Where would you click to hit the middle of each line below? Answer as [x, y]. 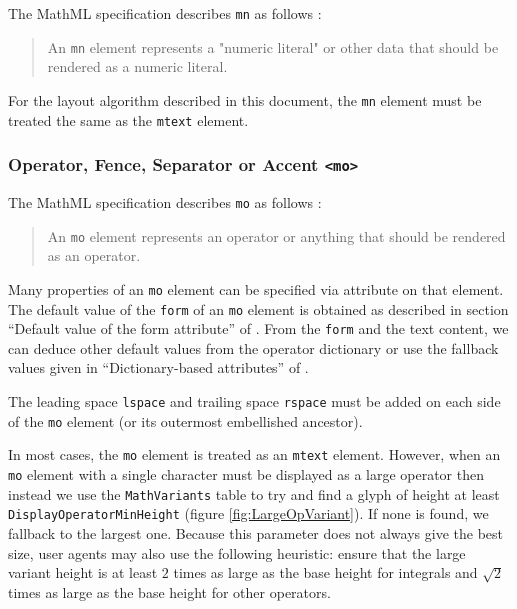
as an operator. [94, 255]
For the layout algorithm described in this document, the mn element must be [245, 99]
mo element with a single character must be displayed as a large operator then [246, 474]
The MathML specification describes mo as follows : [165, 202]
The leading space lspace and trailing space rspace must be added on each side [254, 401]
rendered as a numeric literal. [137, 66]
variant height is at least [83, 572]
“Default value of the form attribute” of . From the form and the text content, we [258, 328]
